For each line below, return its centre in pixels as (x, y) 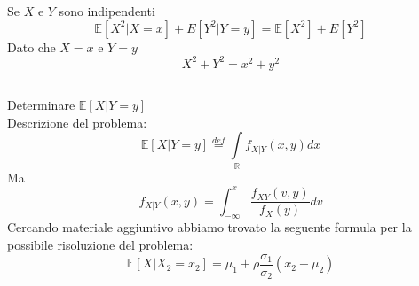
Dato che (32, 46)
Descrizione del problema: (77, 122)
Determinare (41, 105)
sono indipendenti (107, 11)
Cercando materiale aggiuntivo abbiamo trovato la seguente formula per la (209, 227)
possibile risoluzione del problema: (100, 245)
